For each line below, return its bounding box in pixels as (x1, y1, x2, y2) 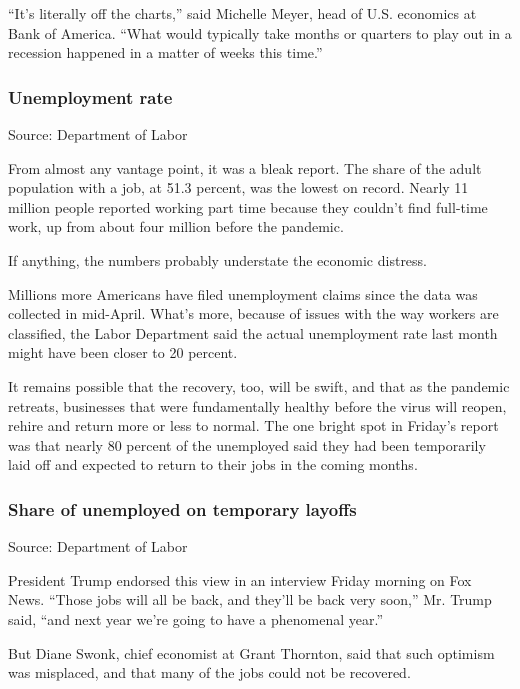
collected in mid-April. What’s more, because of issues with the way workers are (8, 303, 499, 324)
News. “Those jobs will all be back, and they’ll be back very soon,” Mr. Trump (8, 589, 492, 610)
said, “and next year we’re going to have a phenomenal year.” (8, 608, 384, 629)
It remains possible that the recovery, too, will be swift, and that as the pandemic (8, 375, 510, 396)
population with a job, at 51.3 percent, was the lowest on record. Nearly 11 (8, 177, 469, 198)
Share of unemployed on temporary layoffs (8, 496, 357, 521)
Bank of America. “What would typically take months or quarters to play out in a (8, 22, 512, 43)
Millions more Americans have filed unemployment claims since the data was (8, 283, 478, 304)
